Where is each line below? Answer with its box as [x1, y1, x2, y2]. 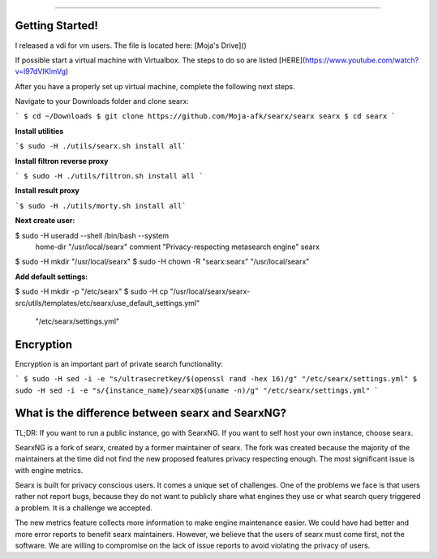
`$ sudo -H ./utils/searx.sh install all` [15, 142, 187, 151]
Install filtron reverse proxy [15, 156, 109, 166]
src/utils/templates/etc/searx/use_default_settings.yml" [15, 298, 200, 307]
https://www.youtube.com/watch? [304, 55, 419, 65]
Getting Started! [15, 19, 99, 32]
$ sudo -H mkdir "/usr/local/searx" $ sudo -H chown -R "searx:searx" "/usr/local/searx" [15, 256, 310, 267]
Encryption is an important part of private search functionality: [15, 359, 223, 368]
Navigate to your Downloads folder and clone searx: [15, 97, 190, 106]
